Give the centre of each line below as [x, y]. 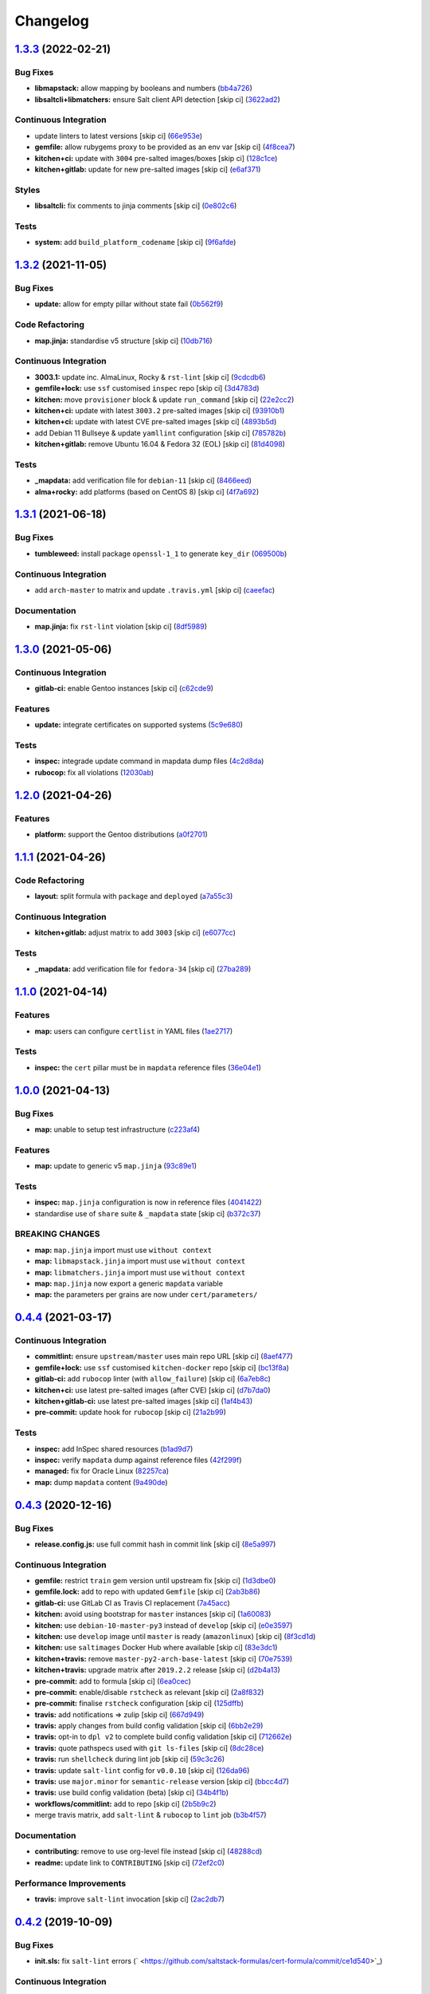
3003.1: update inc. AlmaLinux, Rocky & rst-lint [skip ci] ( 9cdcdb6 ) [150, 377]
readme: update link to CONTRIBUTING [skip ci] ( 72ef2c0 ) [129, 1862]
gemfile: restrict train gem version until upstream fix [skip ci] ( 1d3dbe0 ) [155, 1581]
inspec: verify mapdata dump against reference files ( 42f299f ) [138, 1460]
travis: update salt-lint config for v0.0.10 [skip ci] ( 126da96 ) [142, 1770]
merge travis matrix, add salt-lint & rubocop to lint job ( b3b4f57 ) [150, 1815]
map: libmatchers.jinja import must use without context [140, 1272]
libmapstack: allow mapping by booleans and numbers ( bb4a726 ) [143, 89]
